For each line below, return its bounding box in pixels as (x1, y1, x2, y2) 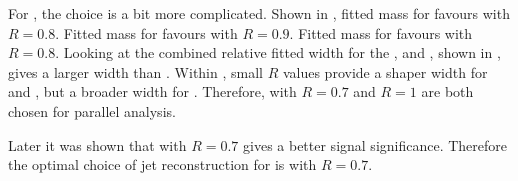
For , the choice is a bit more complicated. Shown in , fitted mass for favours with (8, 3, 510, 23)
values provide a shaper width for (282, 61, 488, 82)
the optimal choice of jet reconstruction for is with (8, 154, 317, 175)
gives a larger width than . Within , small (8, 61, 263, 82)
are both (421, 81, 474, 102)
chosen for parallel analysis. (8, 100, 176, 121)
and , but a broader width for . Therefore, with (8, 81, 297, 102)
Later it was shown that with (8, 134, 187, 155)
